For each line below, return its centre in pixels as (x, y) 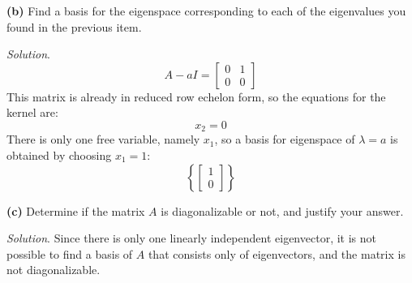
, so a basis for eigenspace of (285, 139)
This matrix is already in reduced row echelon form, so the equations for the (196, 96)
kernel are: (32, 112)
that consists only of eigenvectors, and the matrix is (277, 253)
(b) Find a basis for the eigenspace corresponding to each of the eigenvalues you (206, 11)
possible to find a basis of (70, 253)
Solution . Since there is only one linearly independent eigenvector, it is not (191, 238)
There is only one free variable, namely (103, 139)
